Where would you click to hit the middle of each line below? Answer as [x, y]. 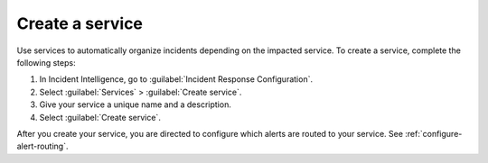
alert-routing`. [42, 146]
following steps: [46, 62]
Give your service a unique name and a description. [136, 104]
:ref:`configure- [434, 133]
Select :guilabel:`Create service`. [100, 117]
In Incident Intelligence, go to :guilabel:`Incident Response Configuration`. [176, 79]
